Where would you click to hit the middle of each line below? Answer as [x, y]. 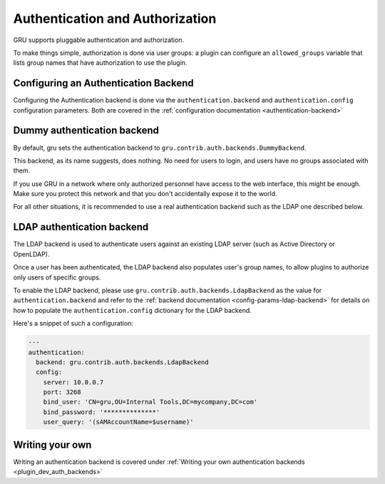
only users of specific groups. [57, 277]
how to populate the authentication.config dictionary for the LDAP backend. [133, 310]
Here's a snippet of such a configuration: [73, 324]
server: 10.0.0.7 [73, 382]
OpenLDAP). [31, 254]
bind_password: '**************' [102, 412]
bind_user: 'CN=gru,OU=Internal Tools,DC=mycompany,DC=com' [150, 402]
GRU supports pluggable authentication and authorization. [99, 40]
